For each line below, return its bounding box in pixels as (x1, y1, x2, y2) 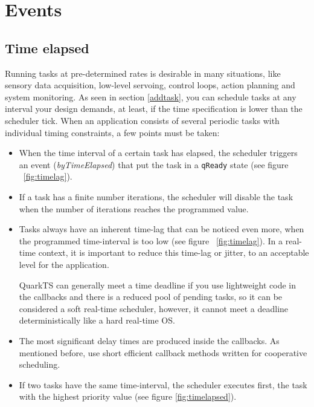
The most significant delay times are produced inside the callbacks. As (19, 334, 280, 347)
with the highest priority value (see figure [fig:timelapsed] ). (19, 390, 237, 403)
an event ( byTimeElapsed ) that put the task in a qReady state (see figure (19, 158, 289, 171)
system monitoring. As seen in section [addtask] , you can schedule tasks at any (5, 90, 296, 103)
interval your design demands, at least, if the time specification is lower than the (5, 102, 303, 115)
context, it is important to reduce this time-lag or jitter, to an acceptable (38, 246, 309, 259)
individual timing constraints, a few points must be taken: (5, 126, 220, 138)
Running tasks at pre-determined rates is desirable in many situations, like (5, 67, 281, 79)
